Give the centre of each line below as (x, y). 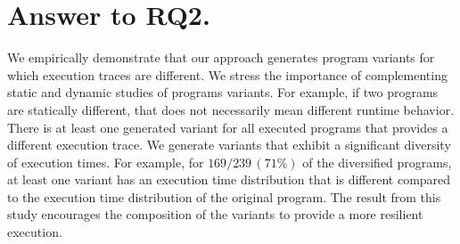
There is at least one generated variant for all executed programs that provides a (228, 127)
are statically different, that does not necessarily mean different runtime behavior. (231, 109)
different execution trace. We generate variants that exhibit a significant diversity (229, 145)
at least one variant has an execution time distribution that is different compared (229, 179)
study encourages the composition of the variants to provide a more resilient (215, 214)
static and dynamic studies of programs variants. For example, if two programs (223, 92)
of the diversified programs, (377, 162)
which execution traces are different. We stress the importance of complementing (227, 74)
